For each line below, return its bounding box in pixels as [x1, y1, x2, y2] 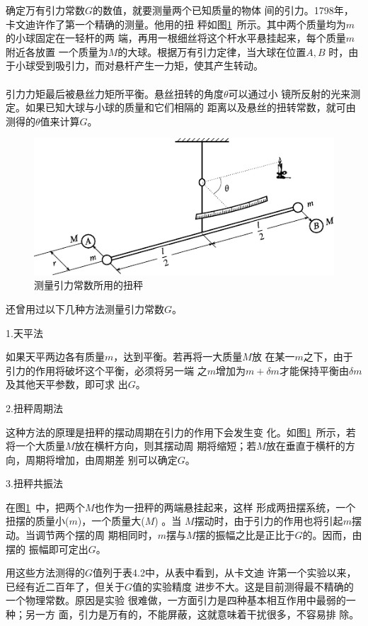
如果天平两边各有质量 [6, 349, 105, 364]
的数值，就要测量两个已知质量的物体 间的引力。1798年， [93, 3, 354, 17]
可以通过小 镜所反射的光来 [228, 86, 351, 101]
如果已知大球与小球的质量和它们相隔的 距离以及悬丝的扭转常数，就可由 [25, 100, 356, 115]
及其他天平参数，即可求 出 [6, 377, 128, 392]
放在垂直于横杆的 [265, 438, 345, 453]
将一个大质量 [6, 438, 65, 453]
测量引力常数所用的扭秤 [34, 278, 143, 292]
